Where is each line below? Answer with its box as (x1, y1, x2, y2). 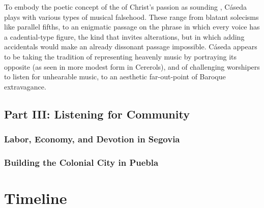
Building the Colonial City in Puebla (4, 156, 159, 168)
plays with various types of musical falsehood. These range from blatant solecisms (4, 11, 259, 22)
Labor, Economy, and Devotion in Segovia (4, 133, 180, 145)
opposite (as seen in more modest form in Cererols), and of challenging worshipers (4, 61, 260, 72)
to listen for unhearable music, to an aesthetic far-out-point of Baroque (4, 71, 226, 82)
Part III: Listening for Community (4, 106, 190, 122)
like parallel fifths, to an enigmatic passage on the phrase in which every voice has (4, 21, 260, 32)
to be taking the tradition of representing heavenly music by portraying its (4, 51, 237, 62)
